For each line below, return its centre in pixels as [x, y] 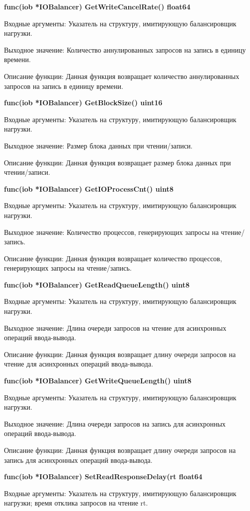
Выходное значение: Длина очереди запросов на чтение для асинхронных [115, 328]
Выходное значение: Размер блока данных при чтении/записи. [98, 145]
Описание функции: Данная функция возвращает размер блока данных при [118, 162]
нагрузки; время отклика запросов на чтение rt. [76, 503]
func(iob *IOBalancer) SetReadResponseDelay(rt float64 [103, 476]
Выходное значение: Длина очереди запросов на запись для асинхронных [115, 423]
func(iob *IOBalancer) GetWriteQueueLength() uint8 [98, 381]
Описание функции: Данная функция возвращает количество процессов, [113, 258]
